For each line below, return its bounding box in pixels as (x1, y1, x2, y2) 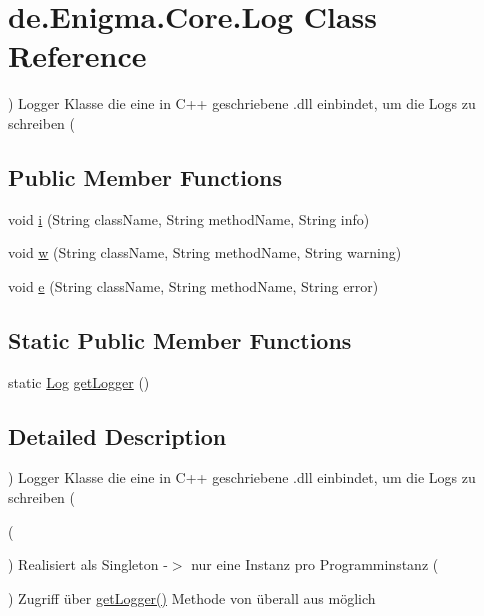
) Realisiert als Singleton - (8, 554, 168, 575)
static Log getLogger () (8, 371, 150, 392)
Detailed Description (8, 420, 227, 451)
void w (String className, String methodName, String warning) (8, 242, 402, 263)
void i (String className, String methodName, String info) (8, 208, 370, 229)
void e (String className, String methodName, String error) (8, 275, 379, 296)
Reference (8, 35, 147, 76)
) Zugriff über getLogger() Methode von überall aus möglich (8, 587, 376, 608)
